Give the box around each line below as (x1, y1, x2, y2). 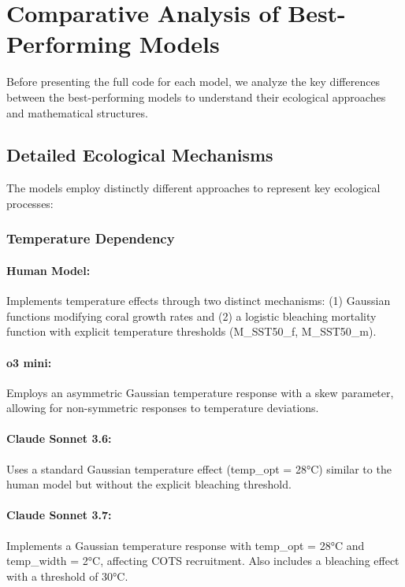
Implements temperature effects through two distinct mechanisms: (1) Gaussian (6, 292, 391, 309)
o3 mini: (6, 354, 52, 370)
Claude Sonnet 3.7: (6, 507, 112, 523)
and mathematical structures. (6, 104, 148, 121)
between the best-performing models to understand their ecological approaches (6, 88, 386, 105)
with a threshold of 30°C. (6, 567, 128, 584)
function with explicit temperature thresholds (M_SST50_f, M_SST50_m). (6, 323, 377, 340)
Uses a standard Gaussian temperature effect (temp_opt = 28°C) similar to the (6, 460, 392, 477)
